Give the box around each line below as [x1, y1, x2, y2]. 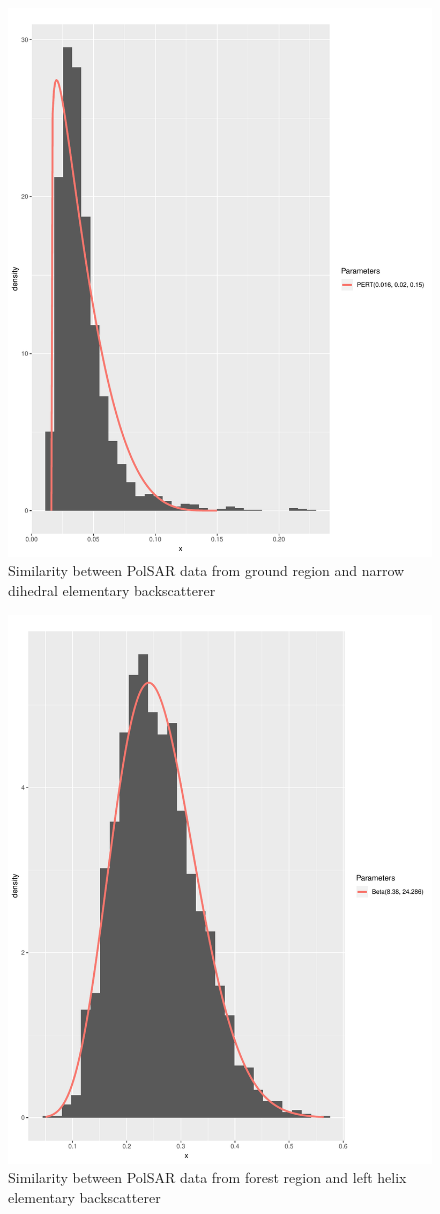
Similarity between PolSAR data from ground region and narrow [8, 560, 405, 581]
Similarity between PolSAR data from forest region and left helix [8, 1167, 407, 1188]
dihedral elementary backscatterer [8, 580, 216, 601]
